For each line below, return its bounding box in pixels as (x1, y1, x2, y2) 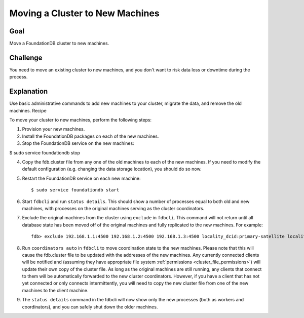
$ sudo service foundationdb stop (9, 149, 81, 155)
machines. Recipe (9, 107, 47, 113)
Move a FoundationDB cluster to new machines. (9, 41, 109, 47)
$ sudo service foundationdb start (31, 187, 120, 193)
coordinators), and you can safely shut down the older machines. (22, 304, 158, 310)
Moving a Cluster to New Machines (9, 8, 160, 19)
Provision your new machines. (22, 126, 85, 132)
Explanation (9, 87, 48, 96)
